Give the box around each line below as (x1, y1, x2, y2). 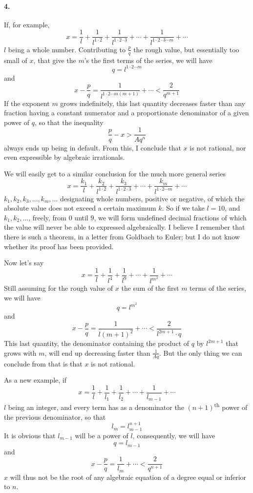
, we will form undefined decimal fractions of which (94, 212, 247, 222)
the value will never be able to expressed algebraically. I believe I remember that (4, 222, 245, 232)
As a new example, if (4, 375, 67, 385)
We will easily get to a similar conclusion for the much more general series (4, 168, 226, 178)
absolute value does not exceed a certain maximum (4, 203, 156, 213)
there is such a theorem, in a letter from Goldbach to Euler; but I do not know (4, 232, 240, 242)
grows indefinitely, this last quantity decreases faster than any (60, 98, 245, 108)
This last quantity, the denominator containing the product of (4, 338, 190, 348)
